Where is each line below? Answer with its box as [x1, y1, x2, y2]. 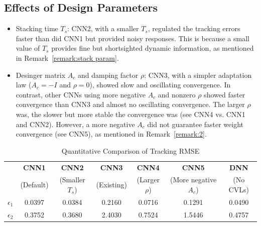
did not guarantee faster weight [147, 119, 244, 129]
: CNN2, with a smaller [67, 23, 139, 34]
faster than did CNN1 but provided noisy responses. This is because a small [16, 33, 249, 43]
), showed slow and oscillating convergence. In [89, 79, 231, 90]
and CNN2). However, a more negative [16, 119, 135, 129]
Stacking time [16, 23, 58, 34]
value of [16, 43, 40, 53]
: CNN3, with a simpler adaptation [144, 69, 252, 80]
